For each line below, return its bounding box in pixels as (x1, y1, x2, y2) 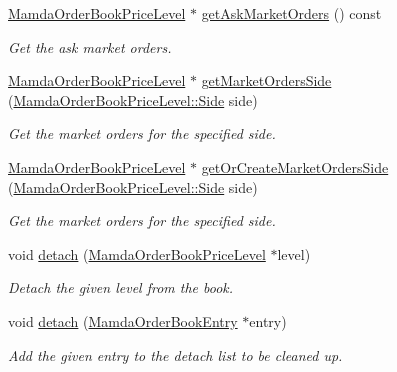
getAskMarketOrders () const (201, 3, 382, 23)
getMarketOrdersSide (201, 70, 332, 91)
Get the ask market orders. (8, 36, 172, 57)
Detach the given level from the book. (8, 277, 234, 298)
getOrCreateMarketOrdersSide (201, 156, 389, 177)
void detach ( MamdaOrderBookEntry (8, 310, 238, 331)
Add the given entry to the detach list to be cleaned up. (8, 344, 343, 365)
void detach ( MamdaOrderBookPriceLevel (8, 243, 266, 264)
